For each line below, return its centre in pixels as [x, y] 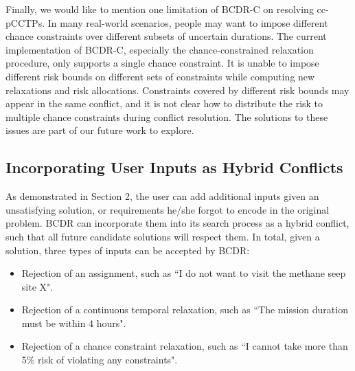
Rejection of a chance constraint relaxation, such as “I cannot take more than [185, 346]
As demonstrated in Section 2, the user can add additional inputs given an [162, 196]
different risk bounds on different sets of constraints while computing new [160, 76]
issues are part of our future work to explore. [100, 130]
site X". [37, 286]
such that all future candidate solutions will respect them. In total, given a [163, 236]
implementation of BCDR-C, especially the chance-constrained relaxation [160, 49]
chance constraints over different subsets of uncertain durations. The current [166, 36]
